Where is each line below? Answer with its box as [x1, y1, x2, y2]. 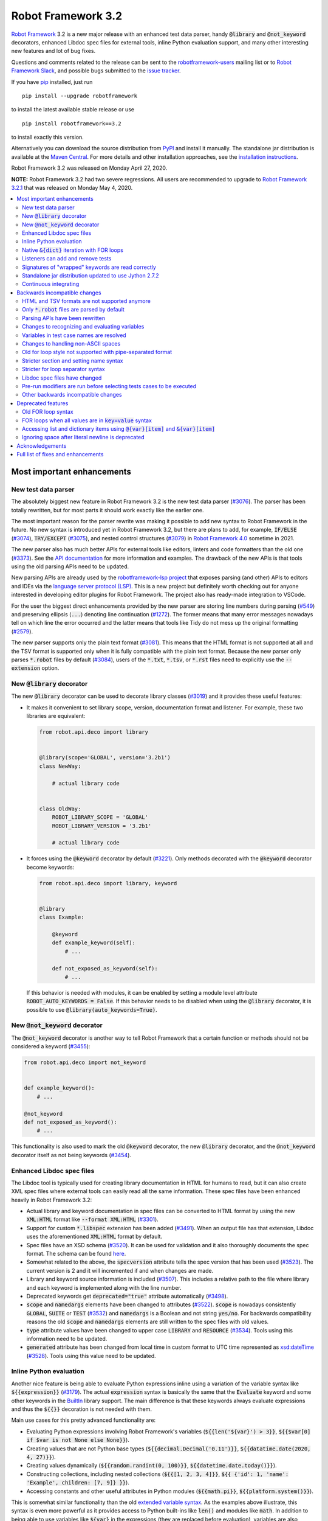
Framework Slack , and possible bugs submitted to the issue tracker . [11, 67, 181, 74]
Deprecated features [16, 399, 69, 407]
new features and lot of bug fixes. [11, 47, 96, 55]
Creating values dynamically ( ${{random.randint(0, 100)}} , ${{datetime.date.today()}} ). [26, 1462, 277, 1469]
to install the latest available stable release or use [11, 106, 135, 113]
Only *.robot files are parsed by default [22, 306, 125, 313]
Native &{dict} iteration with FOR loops [22, 246, 124, 254]
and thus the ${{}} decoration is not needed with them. [11, 1405, 152, 1413]
